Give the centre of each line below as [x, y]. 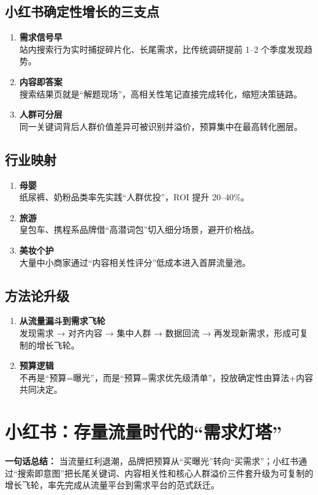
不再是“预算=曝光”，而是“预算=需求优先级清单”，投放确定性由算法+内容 [166, 377]
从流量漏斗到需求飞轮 [62, 321]
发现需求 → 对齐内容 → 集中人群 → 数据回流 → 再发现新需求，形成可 [160, 332]
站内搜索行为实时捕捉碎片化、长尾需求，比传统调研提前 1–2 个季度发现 [162, 49]
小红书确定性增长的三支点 [82, 11]
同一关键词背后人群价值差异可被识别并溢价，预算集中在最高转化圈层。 [161, 126]
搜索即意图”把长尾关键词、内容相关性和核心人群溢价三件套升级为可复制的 [165, 473]
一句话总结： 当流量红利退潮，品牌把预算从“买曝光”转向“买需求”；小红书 [152, 461]
